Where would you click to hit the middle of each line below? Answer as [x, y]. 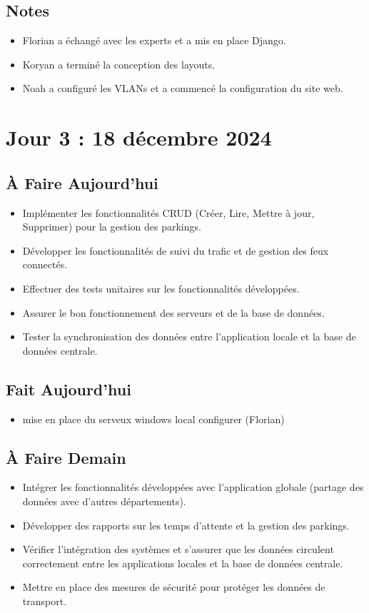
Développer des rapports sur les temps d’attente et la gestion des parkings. [186, 525]
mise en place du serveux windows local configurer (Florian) [153, 419]
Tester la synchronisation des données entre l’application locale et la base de [189, 336]
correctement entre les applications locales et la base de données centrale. [183, 563]
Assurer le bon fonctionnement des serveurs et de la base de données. [173, 312]
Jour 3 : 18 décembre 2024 [139, 137]
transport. [45, 601]
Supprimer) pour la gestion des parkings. [112, 227]
